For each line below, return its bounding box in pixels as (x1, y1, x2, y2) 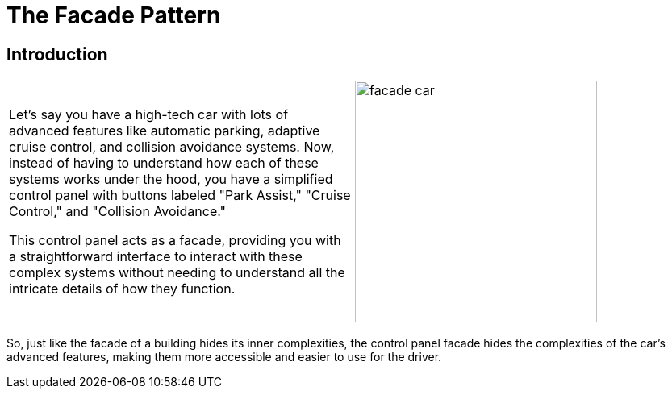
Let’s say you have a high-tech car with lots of (9, 106, 289, 123)
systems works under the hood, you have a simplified (9, 171, 333, 188)
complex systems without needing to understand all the (9, 264, 345, 281)
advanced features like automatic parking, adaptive (9, 123, 320, 139)
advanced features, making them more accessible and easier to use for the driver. (6, 350, 442, 364)
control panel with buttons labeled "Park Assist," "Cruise (9, 187, 351, 204)
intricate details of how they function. (9, 281, 236, 297)
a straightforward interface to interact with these (9, 248, 303, 265)
